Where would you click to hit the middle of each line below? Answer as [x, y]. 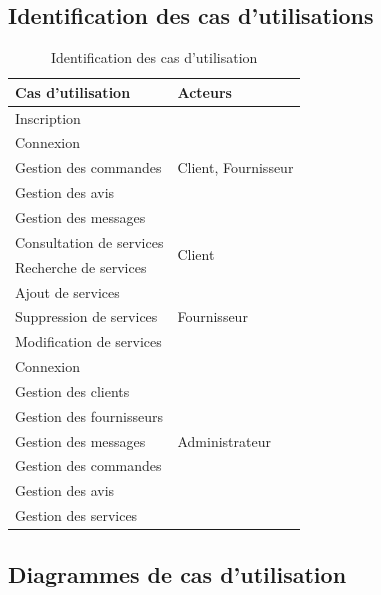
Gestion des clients [72, 390]
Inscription [48, 117]
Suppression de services [86, 316]
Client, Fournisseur [235, 167]
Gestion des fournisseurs [89, 415]
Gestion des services [76, 515]
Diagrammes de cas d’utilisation [177, 573]
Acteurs [204, 91]
